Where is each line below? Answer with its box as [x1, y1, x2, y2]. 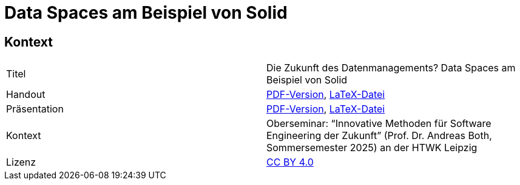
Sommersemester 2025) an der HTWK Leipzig [266, 141, 478, 154]
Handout [6, 88, 46, 101]
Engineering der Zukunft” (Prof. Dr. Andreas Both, [266, 129, 492, 142]
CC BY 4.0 [266, 156, 314, 169]
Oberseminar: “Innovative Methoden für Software [266, 117, 491, 130]
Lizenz [6, 156, 36, 169]
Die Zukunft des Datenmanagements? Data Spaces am [266, 62, 516, 74]
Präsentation [6, 103, 64, 115]
